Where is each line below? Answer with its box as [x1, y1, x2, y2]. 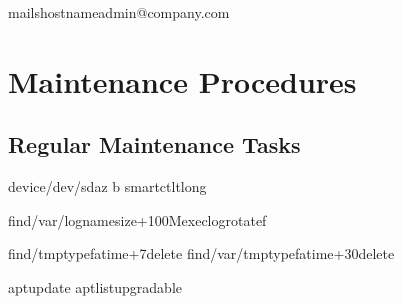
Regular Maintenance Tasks [8, 129, 301, 160]
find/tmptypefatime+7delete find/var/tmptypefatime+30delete [8, 243, 395, 264]
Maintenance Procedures [8, 60, 357, 101]
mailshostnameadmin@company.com [8, 2, 230, 22]
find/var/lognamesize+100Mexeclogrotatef [8, 209, 267, 230]
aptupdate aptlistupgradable [8, 276, 183, 297]
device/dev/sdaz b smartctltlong [8, 176, 207, 197]
